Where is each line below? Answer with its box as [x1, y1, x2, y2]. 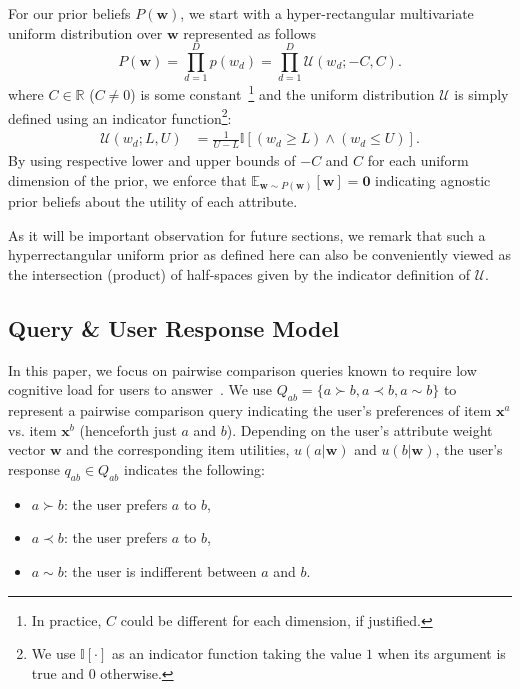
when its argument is [377, 643, 506, 664]
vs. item [8, 419, 57, 440]
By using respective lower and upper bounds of [8, 150, 296, 171]
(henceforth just [79, 419, 177, 440]
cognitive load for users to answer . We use [8, 379, 273, 400]
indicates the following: [124, 459, 265, 480]
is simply [454, 83, 509, 104]
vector [8, 439, 46, 460]
